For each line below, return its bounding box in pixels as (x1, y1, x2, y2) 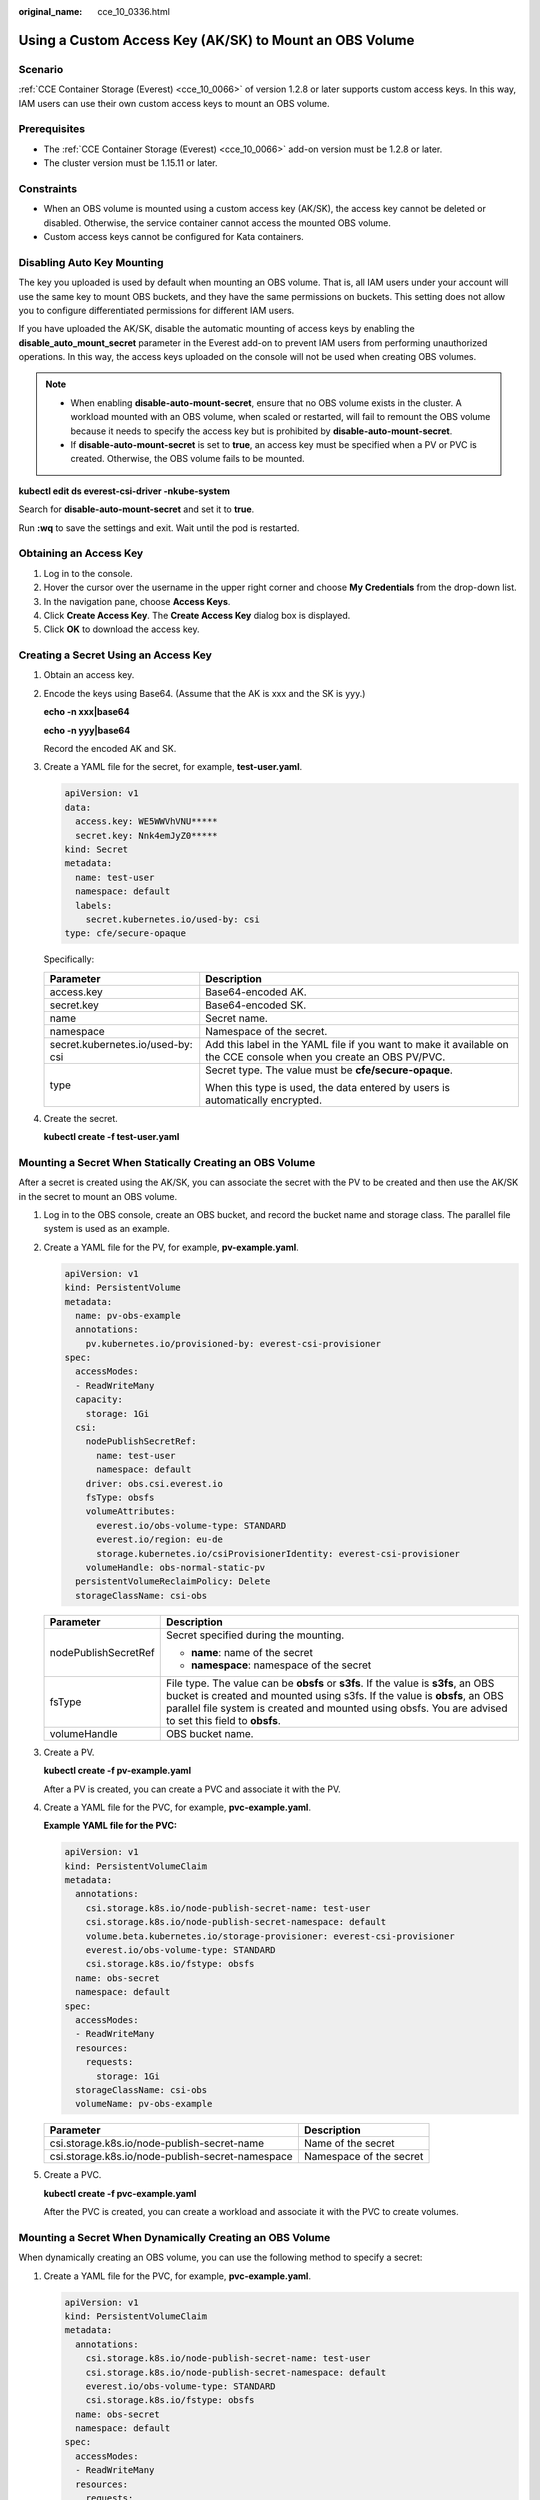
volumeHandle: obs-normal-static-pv (85, 1561, 265, 1573)
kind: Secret (64, 843, 129, 855)
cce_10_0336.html (97, 6, 170, 17)
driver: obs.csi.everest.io (85, 1478, 224, 1489)
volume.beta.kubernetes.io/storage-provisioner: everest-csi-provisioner (85, 1930, 455, 1942)
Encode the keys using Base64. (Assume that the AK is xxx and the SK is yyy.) (43, 687, 366, 699)
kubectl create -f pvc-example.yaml (43, 2187, 197, 2199)
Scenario (18, 62, 64, 76)
